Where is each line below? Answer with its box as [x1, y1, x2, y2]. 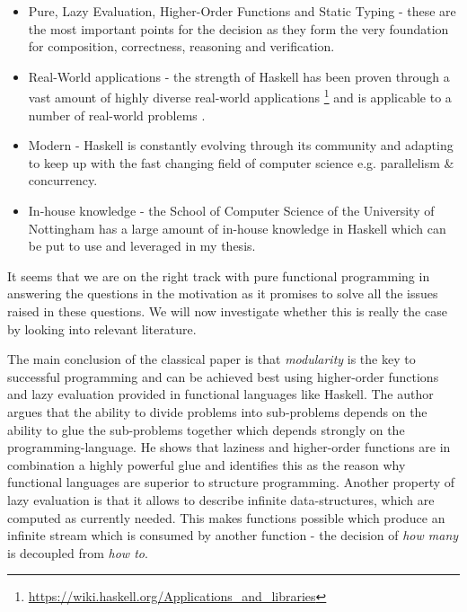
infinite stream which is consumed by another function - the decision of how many [7, 526, 459, 545]
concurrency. [28, 171, 98, 190]
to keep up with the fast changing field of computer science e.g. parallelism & [28, 153, 454, 172]
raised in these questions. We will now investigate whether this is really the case [7, 301, 447, 320]
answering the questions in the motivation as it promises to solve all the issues [7, 284, 438, 303]
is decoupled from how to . [7, 543, 148, 562]
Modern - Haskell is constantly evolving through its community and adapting [28, 136, 454, 155]
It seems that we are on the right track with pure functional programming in [7, 266, 430, 285]
